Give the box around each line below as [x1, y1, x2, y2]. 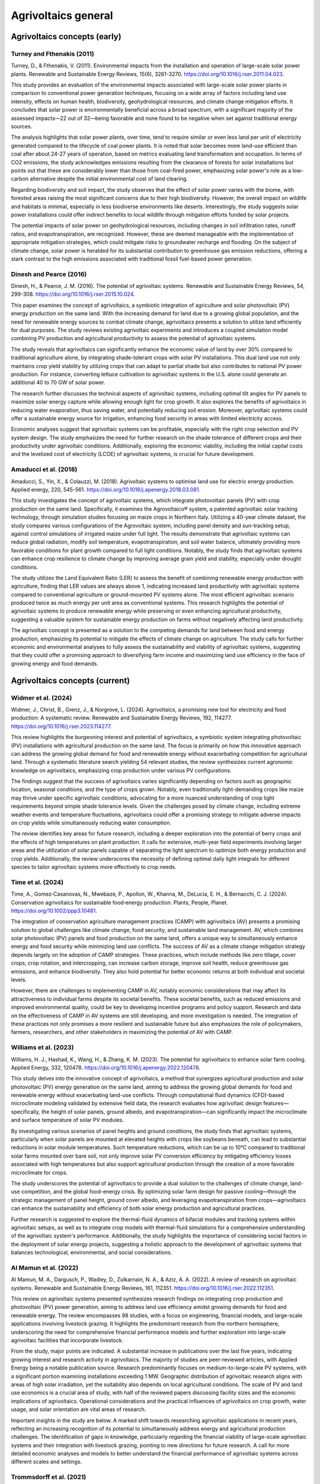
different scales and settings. [11, 1458, 82, 1466]
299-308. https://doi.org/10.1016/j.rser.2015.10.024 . [11, 291, 136, 298]
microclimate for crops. [11, 1169, 68, 1176]
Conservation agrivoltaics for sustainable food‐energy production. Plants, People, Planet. [11, 899, 228, 906]
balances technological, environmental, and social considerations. [11, 1249, 172, 1256]
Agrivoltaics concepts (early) [11, 31, 121, 42]
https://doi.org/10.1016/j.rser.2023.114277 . [11, 722, 112, 730]
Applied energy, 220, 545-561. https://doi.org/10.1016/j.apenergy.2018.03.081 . [11, 486, 201, 493]
